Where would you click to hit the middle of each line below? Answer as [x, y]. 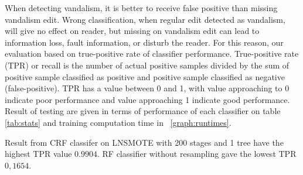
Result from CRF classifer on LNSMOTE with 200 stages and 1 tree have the [144, 142]
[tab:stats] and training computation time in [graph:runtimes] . [118, 122]
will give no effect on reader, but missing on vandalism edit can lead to [132, 31]
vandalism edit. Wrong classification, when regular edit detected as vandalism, [145, 19]
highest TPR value [38, 154]
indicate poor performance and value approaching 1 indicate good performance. [147, 99]
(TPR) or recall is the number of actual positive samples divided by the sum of [147, 65]
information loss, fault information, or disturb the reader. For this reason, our [144, 42]
